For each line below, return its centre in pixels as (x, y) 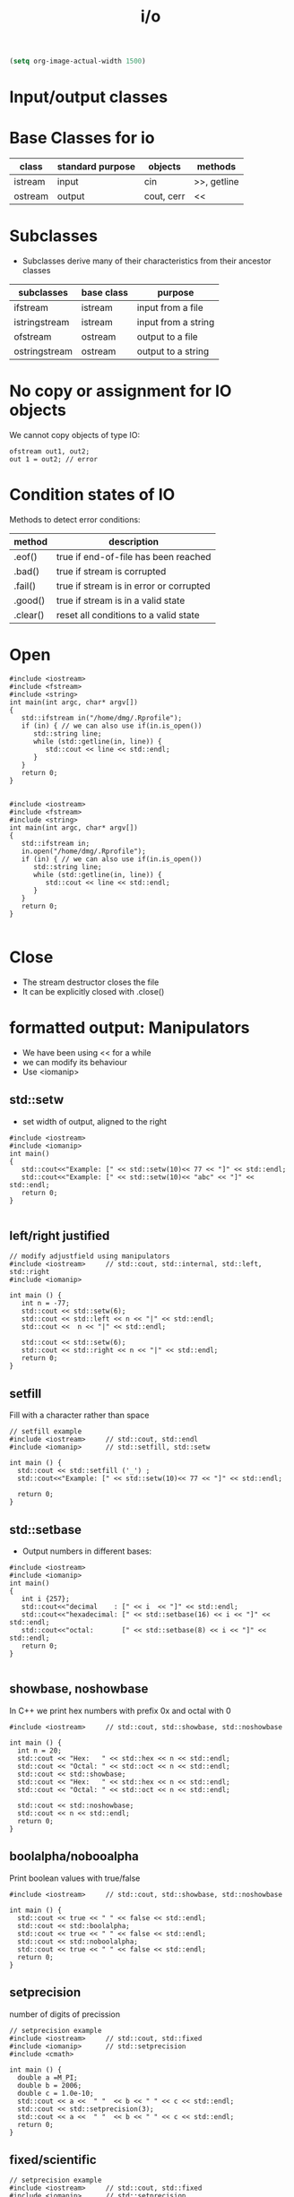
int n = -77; (45, 1304)
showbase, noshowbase (79, 1689)
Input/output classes (89, 97)
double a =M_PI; (48, 2077)
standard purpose (96, 167)
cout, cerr (164, 196)
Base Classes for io (82, 138)
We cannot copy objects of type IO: (75, 435)
